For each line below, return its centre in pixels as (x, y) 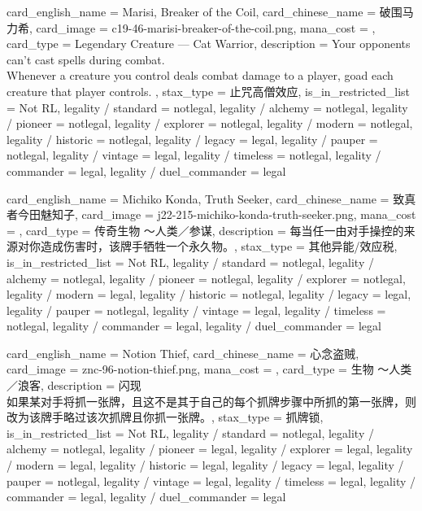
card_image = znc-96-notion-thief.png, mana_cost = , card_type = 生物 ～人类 (209, 369)
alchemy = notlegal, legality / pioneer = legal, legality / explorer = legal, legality (210, 449)
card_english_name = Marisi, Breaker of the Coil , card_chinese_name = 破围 (204, 11)
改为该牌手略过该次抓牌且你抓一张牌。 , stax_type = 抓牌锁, (165, 417)
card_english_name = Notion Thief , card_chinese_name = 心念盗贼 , (183, 353)
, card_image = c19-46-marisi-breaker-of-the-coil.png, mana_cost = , (202, 27)
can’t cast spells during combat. (86, 59)
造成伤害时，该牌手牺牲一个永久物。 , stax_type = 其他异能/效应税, (219, 246)
